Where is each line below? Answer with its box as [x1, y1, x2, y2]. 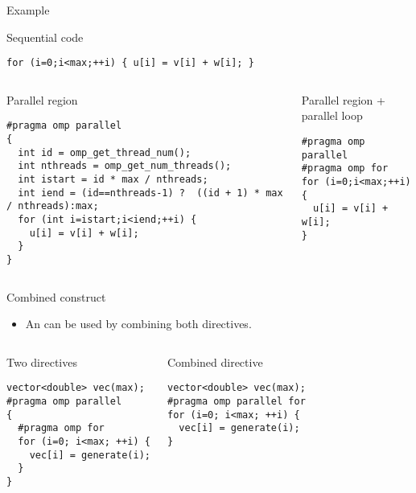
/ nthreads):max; [6, 200, 99, 212]
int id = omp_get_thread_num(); [18, 146, 192, 158]
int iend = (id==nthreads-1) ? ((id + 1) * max [18, 187, 283, 199]
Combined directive [167, 353, 263, 370]
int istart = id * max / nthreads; [18, 174, 208, 186]
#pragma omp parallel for [167, 396, 306, 408]
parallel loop [301, 107, 363, 124]
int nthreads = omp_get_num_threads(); [18, 160, 232, 172]
